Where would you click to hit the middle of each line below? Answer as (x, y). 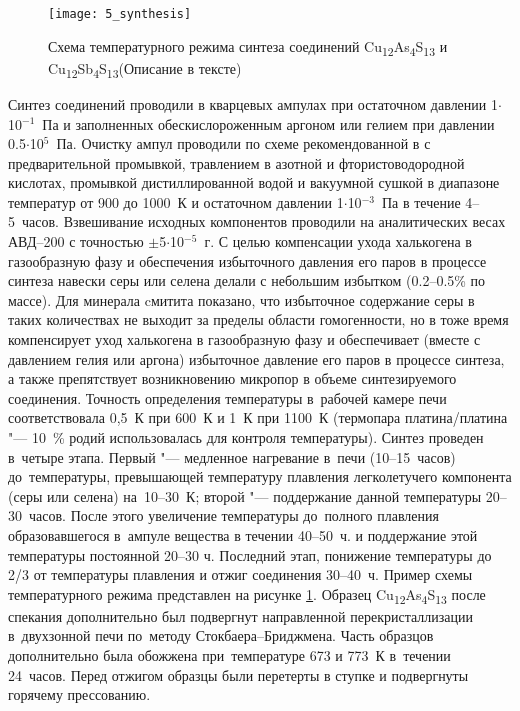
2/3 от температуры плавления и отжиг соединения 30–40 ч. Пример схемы (240, 574)
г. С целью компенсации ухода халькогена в (338, 241)
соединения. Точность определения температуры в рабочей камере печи (227, 397)
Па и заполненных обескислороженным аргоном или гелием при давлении (268, 123)
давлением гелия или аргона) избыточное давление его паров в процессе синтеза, (256, 358)
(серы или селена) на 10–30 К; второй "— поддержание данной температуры (245, 495)
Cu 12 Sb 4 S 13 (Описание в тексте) (145, 69)
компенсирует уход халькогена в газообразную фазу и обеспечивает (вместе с (244, 339)
